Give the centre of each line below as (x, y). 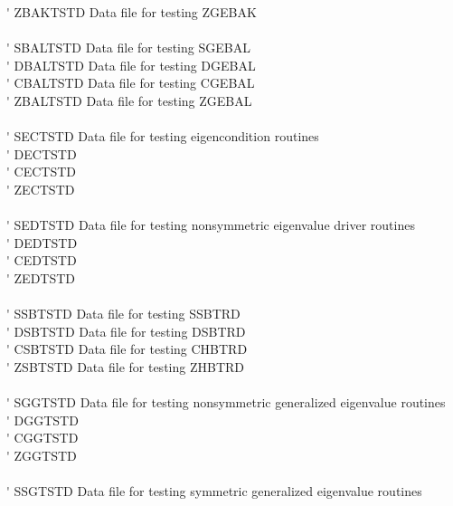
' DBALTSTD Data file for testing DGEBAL (131, 65)
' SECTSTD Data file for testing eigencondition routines (163, 136)
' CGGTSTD (42, 438)
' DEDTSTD (42, 242)
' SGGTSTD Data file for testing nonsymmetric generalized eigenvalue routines (226, 402)
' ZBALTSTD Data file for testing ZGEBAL (129, 100)
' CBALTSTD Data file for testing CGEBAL (131, 83)
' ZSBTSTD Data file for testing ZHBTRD (125, 366)
